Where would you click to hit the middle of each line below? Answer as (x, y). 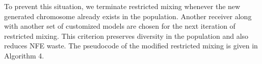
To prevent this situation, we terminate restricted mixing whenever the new (122, 6)
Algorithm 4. (24, 55)
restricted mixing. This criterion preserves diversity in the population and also (126, 36)
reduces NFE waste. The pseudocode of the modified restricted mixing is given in (131, 46)
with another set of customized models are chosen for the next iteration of (120, 26)
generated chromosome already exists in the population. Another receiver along (128, 16)
